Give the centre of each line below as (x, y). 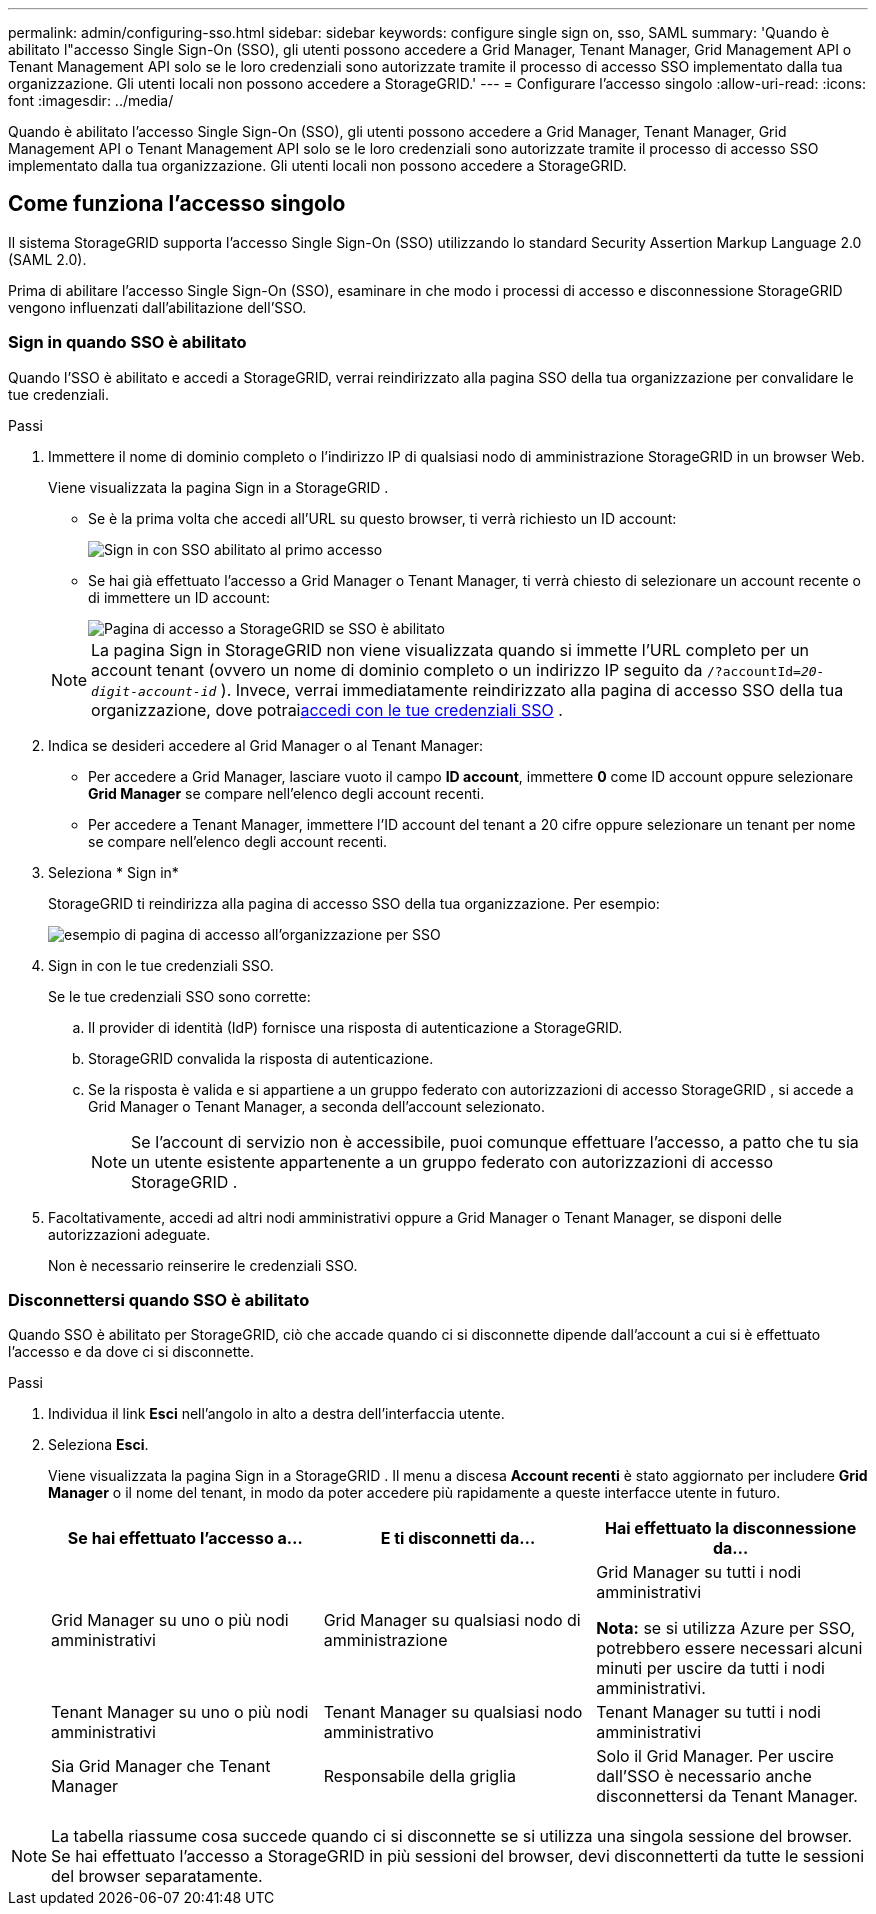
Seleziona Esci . (98, 1445)
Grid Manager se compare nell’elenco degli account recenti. (286, 793)
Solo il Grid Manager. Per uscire (715, 1756)
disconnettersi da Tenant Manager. (727, 1796)
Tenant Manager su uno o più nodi (180, 1712)
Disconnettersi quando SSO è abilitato (159, 1299)
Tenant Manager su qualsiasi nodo (453, 1712)
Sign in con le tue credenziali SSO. (161, 965)
